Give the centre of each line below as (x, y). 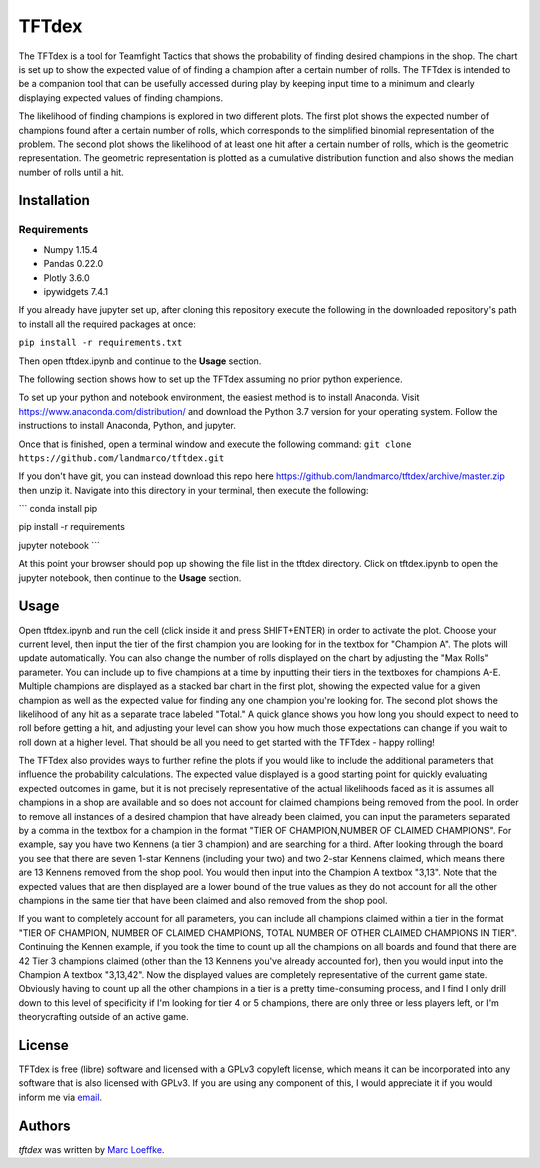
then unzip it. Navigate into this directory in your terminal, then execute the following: (193, 490)
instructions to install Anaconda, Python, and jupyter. (127, 426)
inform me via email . (60, 1097)
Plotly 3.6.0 (66, 277)
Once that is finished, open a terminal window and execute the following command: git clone (215, 444)
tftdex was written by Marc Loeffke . (91, 1149)
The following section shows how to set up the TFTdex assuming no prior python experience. (210, 379)
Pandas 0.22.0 (73, 264)
